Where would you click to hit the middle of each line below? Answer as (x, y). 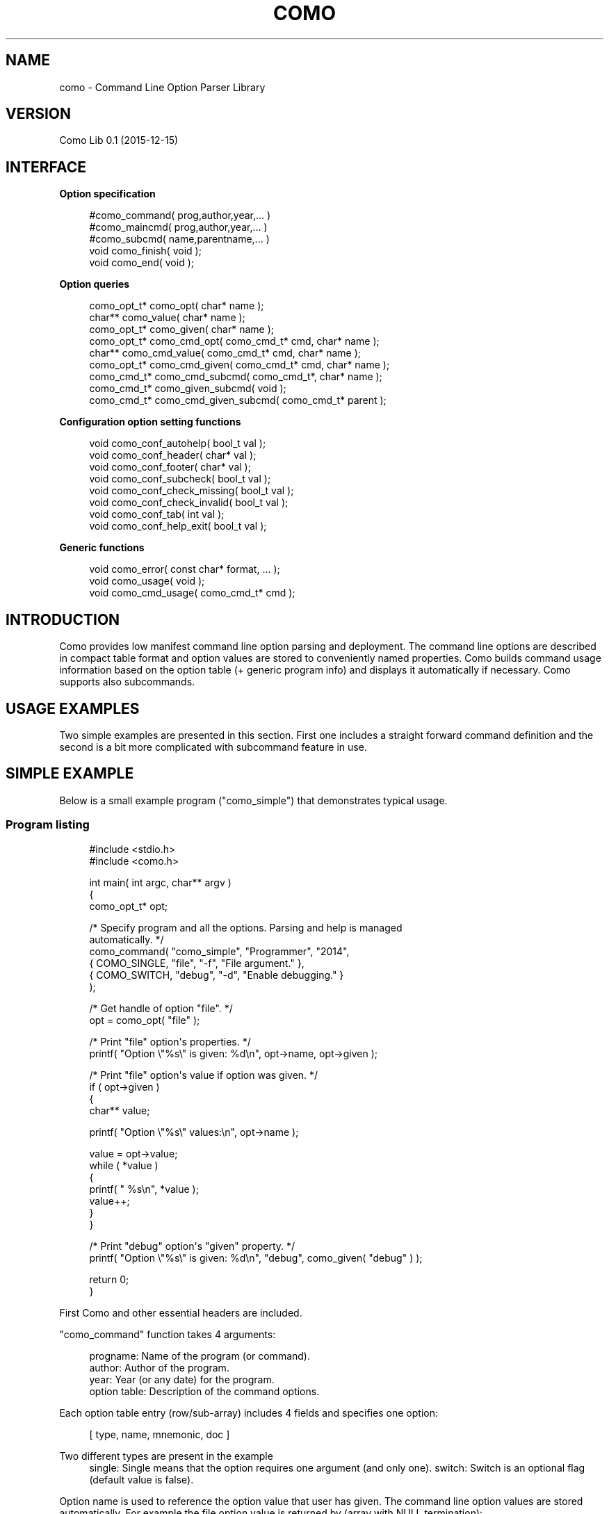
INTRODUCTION (63, 619)
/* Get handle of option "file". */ (161, 1008)
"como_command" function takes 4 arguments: (168, 1334)
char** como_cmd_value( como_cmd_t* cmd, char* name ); (225, 353)
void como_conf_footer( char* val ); (170, 467)
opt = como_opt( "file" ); (145, 1020)
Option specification (107, 194)
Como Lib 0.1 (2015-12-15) (119, 140)
